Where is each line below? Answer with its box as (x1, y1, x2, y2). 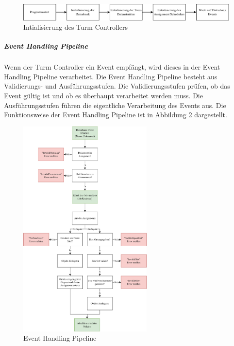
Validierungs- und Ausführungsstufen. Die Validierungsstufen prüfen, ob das (4, 81, 230, 91)
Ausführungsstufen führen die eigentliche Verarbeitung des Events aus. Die (4, 100, 226, 110)
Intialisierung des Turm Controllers (23, 22, 128, 32)
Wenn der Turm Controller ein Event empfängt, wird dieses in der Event (4, 62, 220, 72)
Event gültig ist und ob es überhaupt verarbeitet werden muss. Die (4, 91, 203, 101)
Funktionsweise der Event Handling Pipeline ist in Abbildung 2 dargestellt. (4, 109, 227, 120)
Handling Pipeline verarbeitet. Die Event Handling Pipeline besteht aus (4, 71, 217, 81)
